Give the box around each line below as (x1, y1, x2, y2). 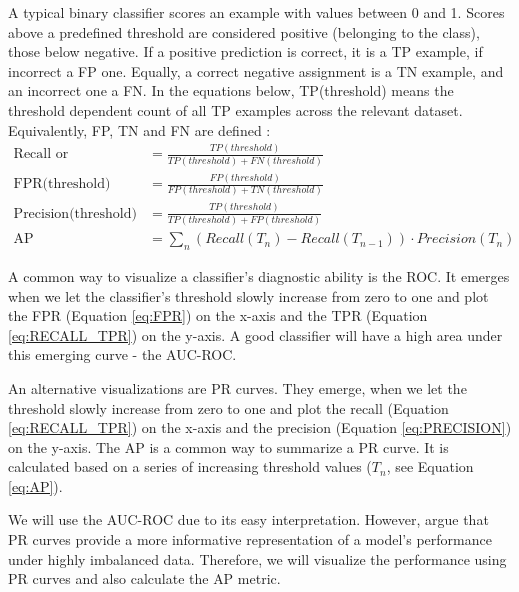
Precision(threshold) (13, 206, 137, 221)
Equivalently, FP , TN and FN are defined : (8, 119, 271, 140)
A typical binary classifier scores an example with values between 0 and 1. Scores (8, 2, 505, 22)
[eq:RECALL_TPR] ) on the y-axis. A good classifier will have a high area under (8, 324, 503, 345)
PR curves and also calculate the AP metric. (8, 568, 281, 589)
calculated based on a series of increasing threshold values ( (8, 456, 372, 477)
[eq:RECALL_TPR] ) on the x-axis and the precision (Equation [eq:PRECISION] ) (8, 417, 512, 438)
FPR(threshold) (13, 177, 111, 192)
